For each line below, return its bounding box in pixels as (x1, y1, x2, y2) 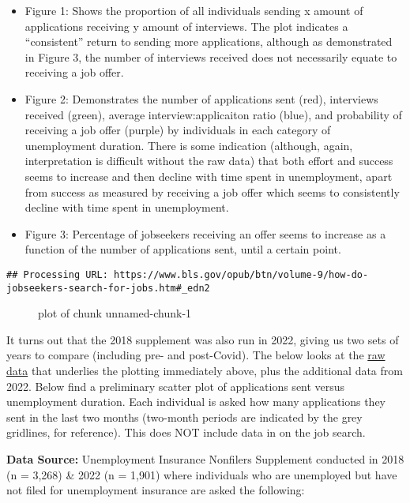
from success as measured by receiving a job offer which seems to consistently (24, 183, 400, 200)
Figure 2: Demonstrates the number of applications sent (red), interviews (24, 90, 378, 107)
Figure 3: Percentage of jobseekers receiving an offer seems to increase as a (24, 225, 386, 242)
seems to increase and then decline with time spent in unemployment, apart (24, 167, 393, 184)
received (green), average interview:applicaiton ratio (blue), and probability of (24, 106, 402, 122)
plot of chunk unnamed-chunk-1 (38, 305, 192, 321)
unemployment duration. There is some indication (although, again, (24, 137, 353, 153)
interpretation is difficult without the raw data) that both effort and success (24, 152, 393, 169)
